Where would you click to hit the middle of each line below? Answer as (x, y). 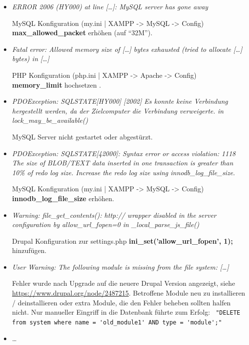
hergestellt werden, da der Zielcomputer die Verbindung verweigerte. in (118, 110)
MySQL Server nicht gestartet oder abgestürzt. (82, 136)
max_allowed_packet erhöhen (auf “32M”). (82, 33)
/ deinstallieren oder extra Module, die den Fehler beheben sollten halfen (121, 302)
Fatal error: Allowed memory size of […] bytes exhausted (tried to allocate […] (127, 49)
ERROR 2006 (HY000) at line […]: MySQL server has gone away (110, 6)
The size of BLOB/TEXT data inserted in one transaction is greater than (123, 163)
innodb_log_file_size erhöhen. (63, 198)
